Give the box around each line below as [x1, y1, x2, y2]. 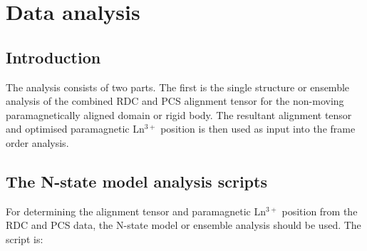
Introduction [6, 46, 101, 68]
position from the [281, 203, 358, 218]
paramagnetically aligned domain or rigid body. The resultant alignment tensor [6, 107, 352, 122]
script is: [6, 231, 43, 246]
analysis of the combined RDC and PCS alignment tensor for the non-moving [6, 93, 344, 108]
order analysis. [6, 135, 69, 150]
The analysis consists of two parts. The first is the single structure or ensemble [6, 79, 350, 94]
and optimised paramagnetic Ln [6, 121, 145, 136]
